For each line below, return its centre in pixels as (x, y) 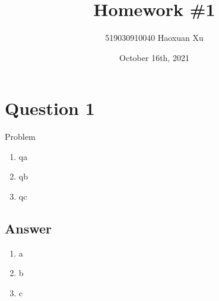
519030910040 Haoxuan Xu (154, 38)
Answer (28, 228)
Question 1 (50, 108)
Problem (20, 137)
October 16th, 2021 (154, 57)
